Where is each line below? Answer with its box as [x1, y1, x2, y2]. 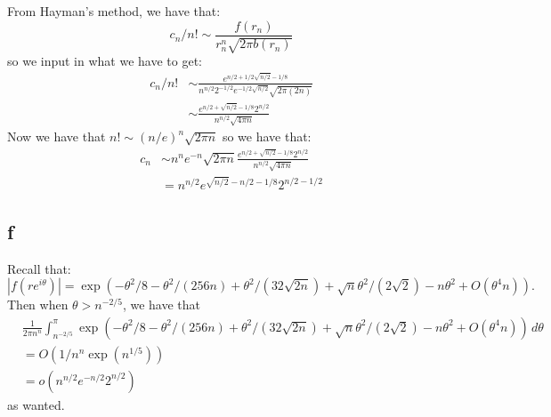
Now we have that [7, 127, 106, 146]
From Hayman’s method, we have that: [7, 2, 221, 20]
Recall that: [7, 259, 71, 277]
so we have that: [222, 127, 312, 146]
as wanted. [7, 395, 65, 413]
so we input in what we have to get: [7, 52, 202, 70]
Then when [7, 295, 69, 314]
